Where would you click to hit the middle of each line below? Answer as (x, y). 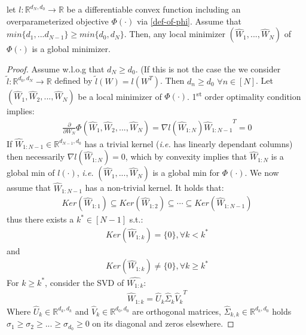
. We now (262, 173)
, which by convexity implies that (186, 156)
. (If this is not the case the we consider (208, 68)
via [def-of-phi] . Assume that (189, 21)
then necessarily (36, 156)
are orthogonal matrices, (177, 311)
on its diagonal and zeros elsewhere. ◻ (163, 323)
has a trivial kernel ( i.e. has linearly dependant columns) (189, 143)
